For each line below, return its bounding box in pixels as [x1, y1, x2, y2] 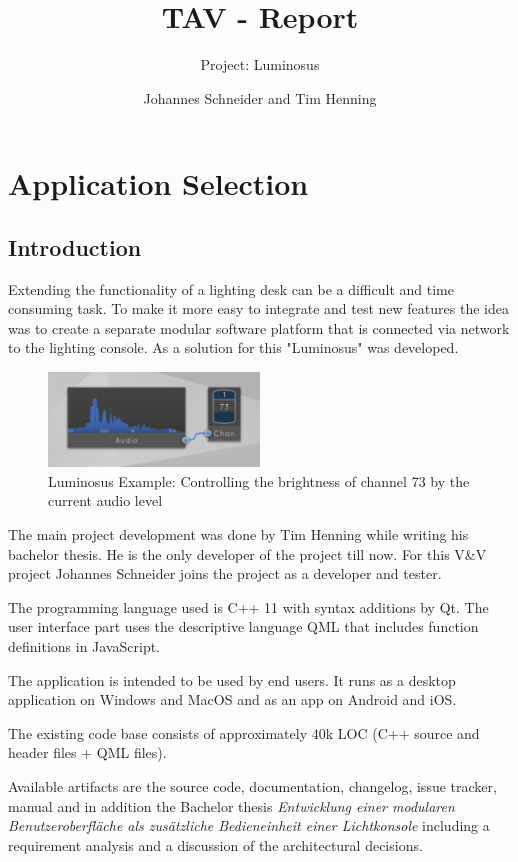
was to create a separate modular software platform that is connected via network [8, 317, 510, 338]
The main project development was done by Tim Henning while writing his [8, 524, 469, 545]
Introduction [8, 231, 142, 262]
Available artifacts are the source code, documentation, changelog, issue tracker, [8, 776, 497, 796]
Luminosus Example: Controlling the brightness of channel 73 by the [48, 470, 470, 491]
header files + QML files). [8, 742, 167, 763]
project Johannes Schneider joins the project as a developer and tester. [8, 563, 442, 584]
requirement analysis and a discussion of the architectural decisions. [8, 834, 423, 855]
